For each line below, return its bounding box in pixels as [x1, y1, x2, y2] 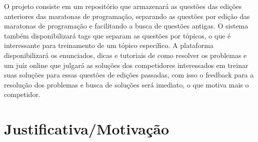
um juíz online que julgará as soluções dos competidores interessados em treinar [4, 59, 248, 70]
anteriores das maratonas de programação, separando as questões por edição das [4, 10, 250, 21]
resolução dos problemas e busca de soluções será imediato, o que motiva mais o [4, 79, 249, 89]
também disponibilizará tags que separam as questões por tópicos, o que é [4, 30, 231, 40]
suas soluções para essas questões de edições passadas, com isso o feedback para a [4, 69, 254, 80]
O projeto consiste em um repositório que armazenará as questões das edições [4, 1, 242, 11]
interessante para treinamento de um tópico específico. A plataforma [4, 40, 213, 50]
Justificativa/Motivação [4, 118, 169, 139]
